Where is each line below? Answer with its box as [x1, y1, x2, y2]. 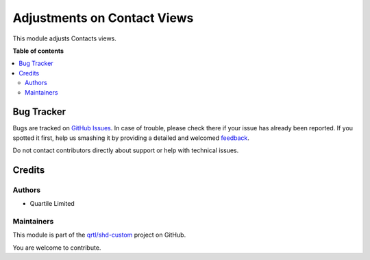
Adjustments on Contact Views [12, 10, 194, 25]
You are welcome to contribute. [12, 244, 101, 252]
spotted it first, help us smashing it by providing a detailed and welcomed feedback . [12, 134, 250, 142]
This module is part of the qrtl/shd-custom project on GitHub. [12, 231, 186, 239]
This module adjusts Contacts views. [12, 34, 116, 43]
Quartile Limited [29, 200, 75, 208]
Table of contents [12, 47, 64, 55]
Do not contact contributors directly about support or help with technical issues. [12, 146, 239, 154]
